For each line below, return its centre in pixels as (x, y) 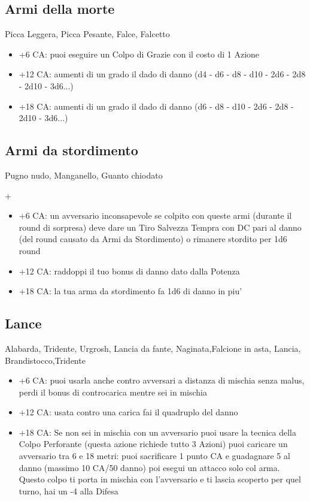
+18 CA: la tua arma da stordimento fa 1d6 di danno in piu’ (130, 291)
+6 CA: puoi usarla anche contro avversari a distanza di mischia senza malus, (162, 380)
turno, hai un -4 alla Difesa (69, 491)
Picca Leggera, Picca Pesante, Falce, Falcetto (87, 34)
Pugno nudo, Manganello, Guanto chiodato (84, 175)
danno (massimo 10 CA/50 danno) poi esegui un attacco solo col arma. (149, 467)
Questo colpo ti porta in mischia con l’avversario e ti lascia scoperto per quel (160, 479)
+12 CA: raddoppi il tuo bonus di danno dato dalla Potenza (129, 271)
